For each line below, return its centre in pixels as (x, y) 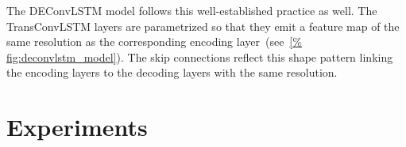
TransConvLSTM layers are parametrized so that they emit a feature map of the (203, 26)
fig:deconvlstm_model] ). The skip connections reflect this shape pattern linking (200, 57)
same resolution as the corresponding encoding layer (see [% (154, 41)
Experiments (77, 127)
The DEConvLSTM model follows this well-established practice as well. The (192, 10)
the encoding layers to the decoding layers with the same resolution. (172, 72)
